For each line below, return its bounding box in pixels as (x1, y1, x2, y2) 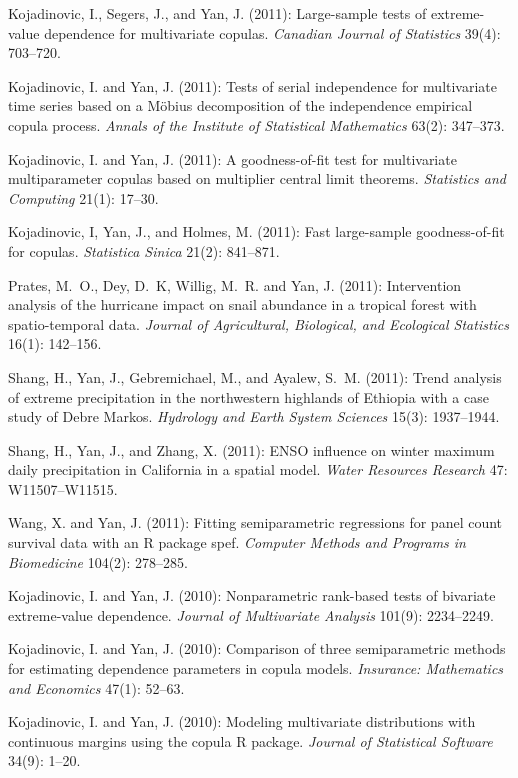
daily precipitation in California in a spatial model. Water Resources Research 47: (8, 459, 508, 480)
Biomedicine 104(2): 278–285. (8, 551, 188, 572)
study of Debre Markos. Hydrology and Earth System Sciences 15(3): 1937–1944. (8, 406, 500, 427)
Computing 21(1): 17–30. (8, 187, 159, 208)
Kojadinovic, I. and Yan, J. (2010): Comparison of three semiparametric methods (8, 638, 506, 659)
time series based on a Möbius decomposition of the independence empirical (8, 95, 473, 116)
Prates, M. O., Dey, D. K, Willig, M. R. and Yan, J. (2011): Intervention (8, 274, 462, 295)
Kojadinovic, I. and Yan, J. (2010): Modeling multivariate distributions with (8, 711, 476, 732)
